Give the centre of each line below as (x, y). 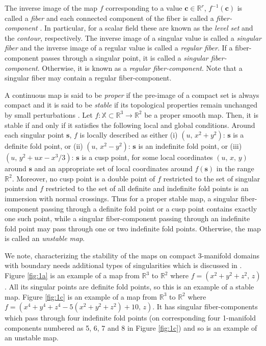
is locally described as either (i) (129, 135)
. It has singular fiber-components (205, 307)
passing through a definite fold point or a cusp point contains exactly (149, 208)
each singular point (34, 135)
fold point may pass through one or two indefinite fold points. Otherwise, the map (133, 228)
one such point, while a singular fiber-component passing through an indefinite (127, 218)
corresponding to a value (144, 8)
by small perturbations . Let (49, 114)
